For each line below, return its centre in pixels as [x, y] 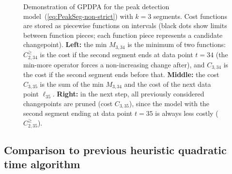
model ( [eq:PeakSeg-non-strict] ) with [78, 16]
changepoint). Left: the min [65, 44]
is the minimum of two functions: [177, 44]
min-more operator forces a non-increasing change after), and [114, 64]
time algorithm [42, 164]
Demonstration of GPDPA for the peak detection [96, 6]
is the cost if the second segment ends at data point [116, 54]
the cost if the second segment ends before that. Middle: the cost [121, 74]
